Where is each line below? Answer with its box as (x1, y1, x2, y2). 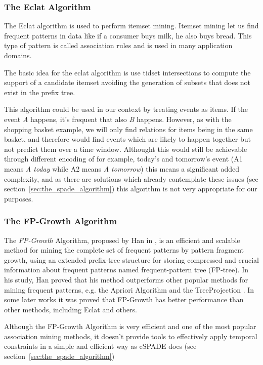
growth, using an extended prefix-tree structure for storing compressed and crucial (4, 254, 259, 265)
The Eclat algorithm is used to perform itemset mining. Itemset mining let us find (4, 20, 259, 31)
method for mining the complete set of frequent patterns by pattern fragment (4, 245, 244, 255)
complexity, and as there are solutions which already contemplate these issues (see (4, 173, 258, 184)
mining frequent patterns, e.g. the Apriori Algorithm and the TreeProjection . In (4, 284, 254, 295)
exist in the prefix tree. (4, 87, 75, 97)
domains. (4, 50, 32, 60)
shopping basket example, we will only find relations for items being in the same (4, 124, 253, 134)
